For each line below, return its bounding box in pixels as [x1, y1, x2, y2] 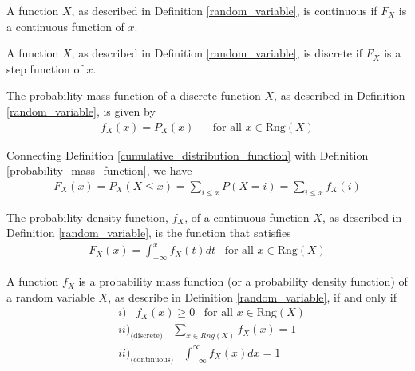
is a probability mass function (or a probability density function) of [78, 273, 408, 290]
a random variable [6, 288, 95, 305]
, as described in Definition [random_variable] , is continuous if [71, 2, 377, 18]
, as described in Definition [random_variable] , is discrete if [71, 45, 362, 61]
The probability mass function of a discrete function [6, 87, 261, 104]
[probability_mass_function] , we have [6, 162, 192, 179]
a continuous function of [6, 18, 125, 34]
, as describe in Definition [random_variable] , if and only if [108, 288, 397, 305]
